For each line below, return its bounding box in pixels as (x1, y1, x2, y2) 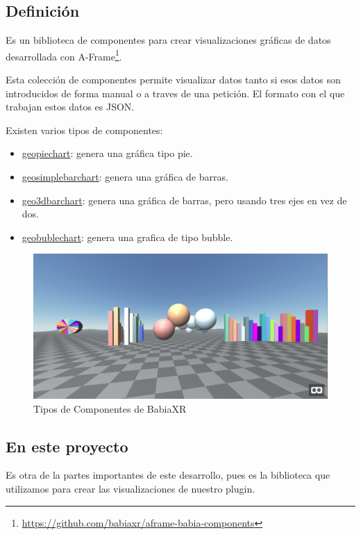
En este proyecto (6, 435, 128, 456)
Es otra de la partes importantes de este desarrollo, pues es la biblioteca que (6, 468, 330, 482)
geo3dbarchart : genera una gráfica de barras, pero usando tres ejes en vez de (22, 192, 347, 207)
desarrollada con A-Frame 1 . (6, 47, 122, 63)
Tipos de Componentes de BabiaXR (33, 401, 187, 415)
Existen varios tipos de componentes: (6, 122, 163, 137)
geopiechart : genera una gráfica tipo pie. (22, 146, 193, 160)
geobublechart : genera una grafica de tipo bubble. (22, 229, 233, 244)
